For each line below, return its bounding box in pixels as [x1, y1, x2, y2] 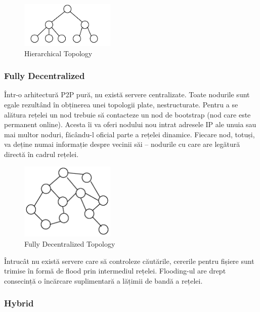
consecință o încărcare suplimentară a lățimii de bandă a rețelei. [4, 275, 203, 286]
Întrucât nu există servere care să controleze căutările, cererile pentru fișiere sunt [4, 255, 254, 266]
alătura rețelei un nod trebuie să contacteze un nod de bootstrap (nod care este [4, 109, 251, 120]
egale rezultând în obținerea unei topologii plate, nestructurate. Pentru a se [4, 99, 238, 109]
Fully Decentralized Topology [24, 238, 115, 249]
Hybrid [4, 297, 34, 309]
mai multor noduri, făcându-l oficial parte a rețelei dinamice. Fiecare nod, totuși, [4, 129, 255, 139]
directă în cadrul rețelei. [4, 148, 79, 159]
